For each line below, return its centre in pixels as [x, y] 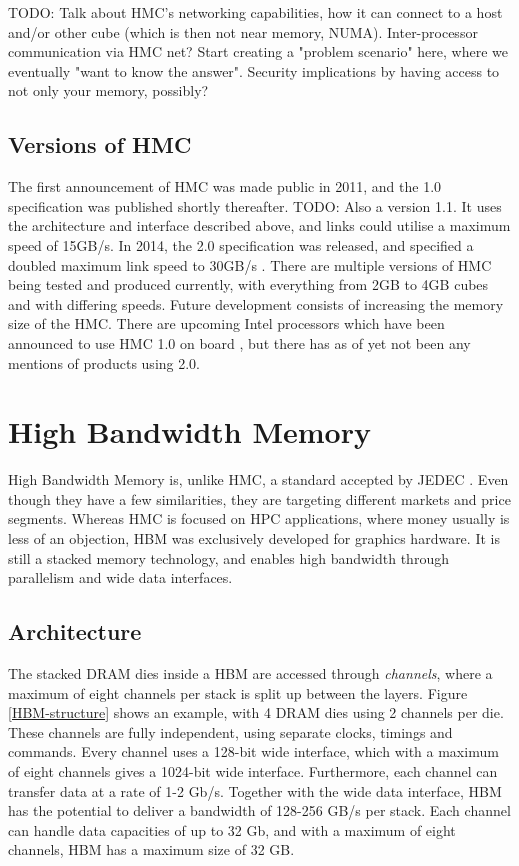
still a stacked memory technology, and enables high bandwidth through [228, 557]
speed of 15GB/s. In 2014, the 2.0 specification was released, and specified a [241, 244]
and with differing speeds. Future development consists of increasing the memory [256, 303]
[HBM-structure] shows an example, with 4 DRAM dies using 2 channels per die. [256, 712]
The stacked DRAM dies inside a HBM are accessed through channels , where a [250, 673]
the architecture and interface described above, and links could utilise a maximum [259, 225]
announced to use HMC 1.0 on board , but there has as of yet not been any [239, 342]
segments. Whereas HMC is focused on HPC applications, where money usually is [259, 518]
